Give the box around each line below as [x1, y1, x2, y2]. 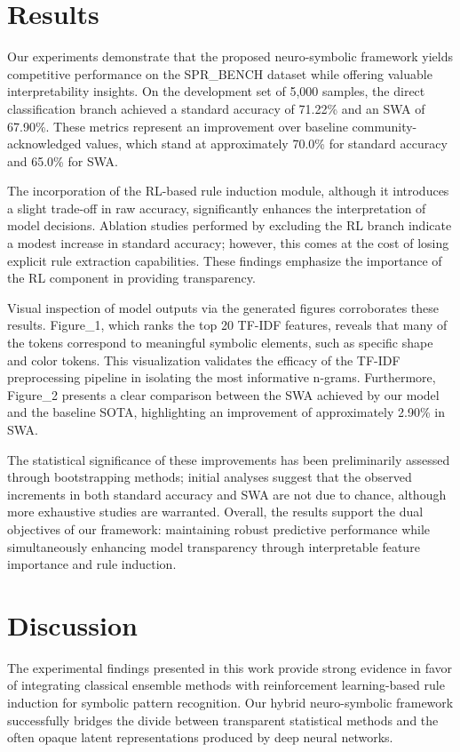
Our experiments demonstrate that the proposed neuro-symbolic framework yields [7, 47, 453, 66]
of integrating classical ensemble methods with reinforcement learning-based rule [7, 676, 445, 694]
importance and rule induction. [7, 555, 177, 573]
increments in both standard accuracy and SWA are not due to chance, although [7, 484, 447, 503]
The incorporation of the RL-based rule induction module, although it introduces [7, 181, 449, 200]
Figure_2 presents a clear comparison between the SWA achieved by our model [7, 385, 440, 404]
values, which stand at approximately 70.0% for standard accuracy [85, 134, 448, 153]
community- [352, 116, 417, 135]
